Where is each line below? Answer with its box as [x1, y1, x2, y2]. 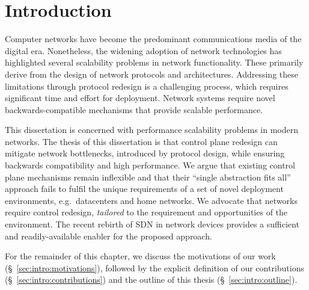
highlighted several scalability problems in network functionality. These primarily [5, 56, 304, 69]
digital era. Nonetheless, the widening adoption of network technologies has [5, 44, 282, 57]
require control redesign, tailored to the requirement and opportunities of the [5, 206, 288, 218]
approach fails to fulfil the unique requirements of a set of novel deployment [5, 182, 284, 195]
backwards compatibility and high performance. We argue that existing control [5, 159, 295, 171]
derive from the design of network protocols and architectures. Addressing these [5, 67, 298, 80]
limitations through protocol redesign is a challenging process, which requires [5, 79, 289, 92]
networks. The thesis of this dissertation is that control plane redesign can [5, 135, 278, 147]
